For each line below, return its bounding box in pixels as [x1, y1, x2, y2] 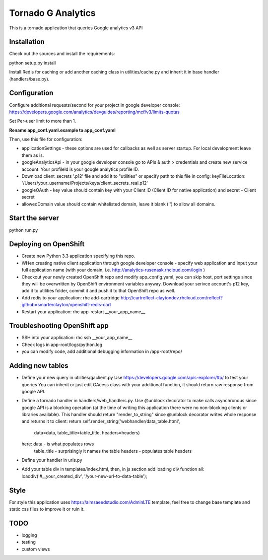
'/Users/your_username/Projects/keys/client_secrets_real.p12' [21, 180, 148, 186]
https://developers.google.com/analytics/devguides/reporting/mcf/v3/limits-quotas [9, 109, 180, 115]
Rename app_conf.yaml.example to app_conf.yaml [9, 127, 116, 133]
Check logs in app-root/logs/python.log [21, 342, 103, 348]
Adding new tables [9, 361, 68, 370]
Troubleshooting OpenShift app [9, 322, 109, 330]
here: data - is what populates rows [21, 441, 94, 447]
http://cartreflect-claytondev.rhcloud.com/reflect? [121, 294, 223, 300]
